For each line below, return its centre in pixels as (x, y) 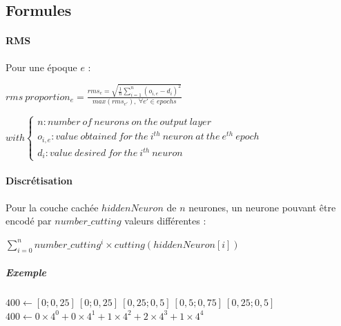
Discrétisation (39, 181)
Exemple (26, 272)
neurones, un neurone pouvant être (262, 207)
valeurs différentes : (165, 221)
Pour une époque (41, 67)
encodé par (29, 221)
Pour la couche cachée (52, 207)
